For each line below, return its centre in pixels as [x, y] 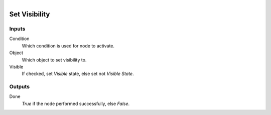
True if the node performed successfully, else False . [76, 103]
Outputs [20, 86]
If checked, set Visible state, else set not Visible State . [78, 74]
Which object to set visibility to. [54, 59]
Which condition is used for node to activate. [68, 45]
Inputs [17, 28]
